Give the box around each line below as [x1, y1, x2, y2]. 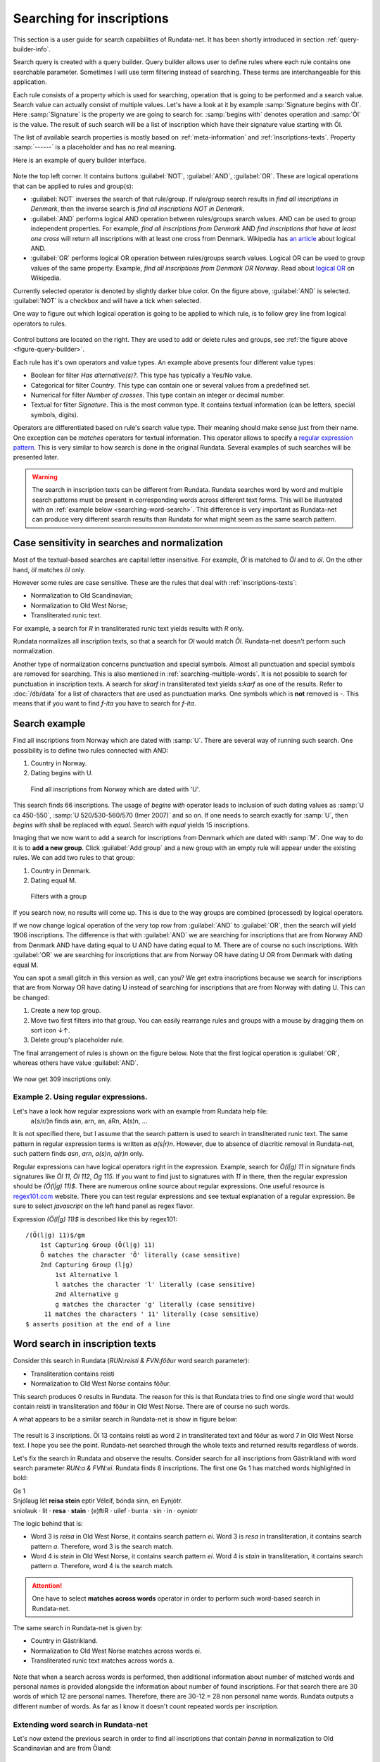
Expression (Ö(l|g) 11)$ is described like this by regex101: [13, 1214, 177, 1223]
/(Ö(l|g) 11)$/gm [25, 1231, 85, 1239]
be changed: [13, 993, 50, 1002]
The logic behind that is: [13, 1519, 84, 1527]
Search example [13, 717, 86, 729]
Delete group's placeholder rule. [30, 1036, 125, 1045]
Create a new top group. [30, 1006, 101, 1015]
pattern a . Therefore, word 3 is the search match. [30, 1542, 174, 1551]
